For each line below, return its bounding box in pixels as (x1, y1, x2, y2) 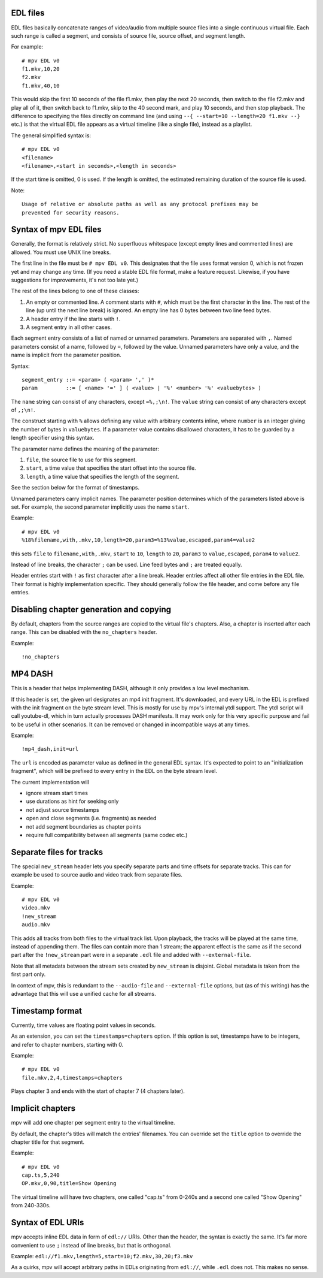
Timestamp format (11, 1005, 83, 1016)
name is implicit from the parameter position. (11, 351, 122, 359)
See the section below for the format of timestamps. (11, 484, 140, 491)
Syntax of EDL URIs (11, 1217, 84, 1228)
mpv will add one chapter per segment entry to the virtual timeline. (11, 1119, 175, 1126)
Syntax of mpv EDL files (11, 225, 102, 235)
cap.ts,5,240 (22, 1172, 60, 1179)
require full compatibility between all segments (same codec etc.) (26, 831, 188, 838)
